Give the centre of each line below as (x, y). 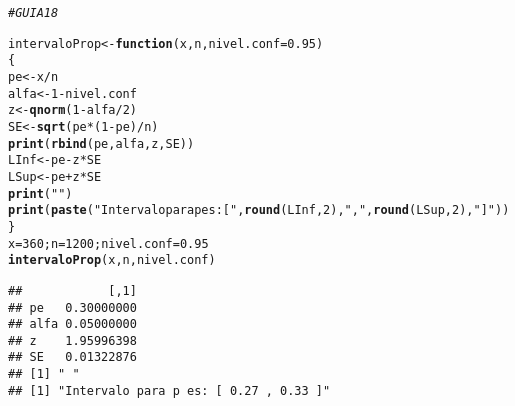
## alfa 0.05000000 (72, 324)
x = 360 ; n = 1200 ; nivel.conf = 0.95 (108, 243)
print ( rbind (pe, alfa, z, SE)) (101, 143)
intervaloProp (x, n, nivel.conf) (112, 260)
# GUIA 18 (33, 13)
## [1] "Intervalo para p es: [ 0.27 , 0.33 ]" (169, 390)
